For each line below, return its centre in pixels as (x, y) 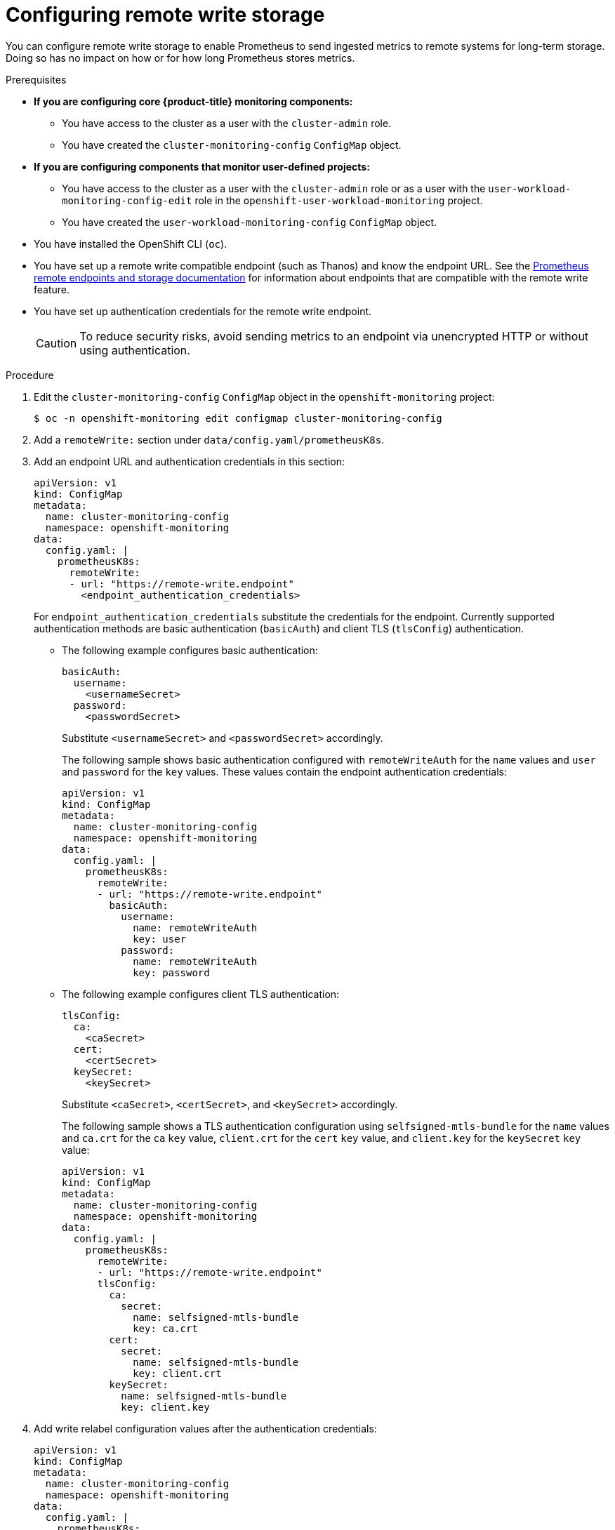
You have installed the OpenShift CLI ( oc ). (131, 244)
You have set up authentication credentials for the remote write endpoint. (203, 311)
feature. (52, 289)
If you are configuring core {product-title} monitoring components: (193, 101)
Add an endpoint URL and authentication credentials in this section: (190, 461)
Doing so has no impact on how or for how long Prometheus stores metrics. (180, 58)
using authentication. (135, 350)
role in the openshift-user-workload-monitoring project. (339, 200)
